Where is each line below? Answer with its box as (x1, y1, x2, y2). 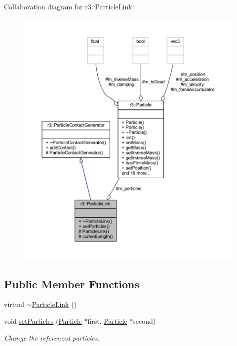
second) (133, 315, 156, 326)
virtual (4, 299, 24, 309)
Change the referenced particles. (4, 332, 100, 343)
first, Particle (87, 315, 127, 326)
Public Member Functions (4, 276, 139, 291)
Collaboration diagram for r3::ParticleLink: (4, 1, 134, 11)
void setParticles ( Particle (4, 315, 82, 326)
